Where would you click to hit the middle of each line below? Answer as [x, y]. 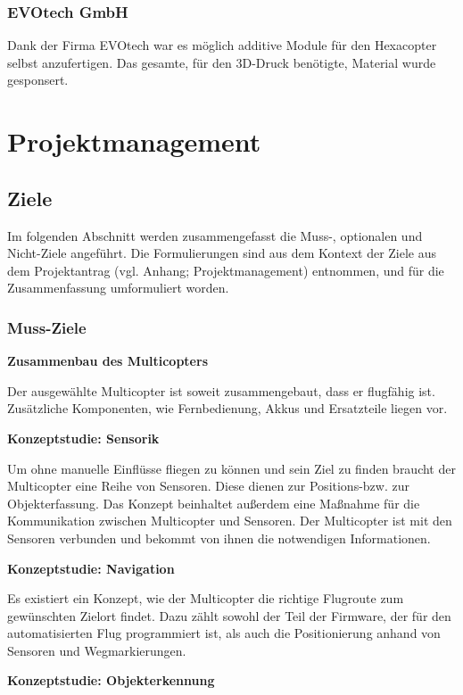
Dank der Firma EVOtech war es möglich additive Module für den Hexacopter [222, 45]
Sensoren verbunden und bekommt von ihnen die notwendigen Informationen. [219, 538]
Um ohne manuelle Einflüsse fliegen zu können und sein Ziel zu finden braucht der [231, 468]
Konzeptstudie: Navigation [91, 568]
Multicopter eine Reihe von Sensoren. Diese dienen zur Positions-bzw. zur [208, 486]
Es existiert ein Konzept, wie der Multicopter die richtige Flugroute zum [206, 598]
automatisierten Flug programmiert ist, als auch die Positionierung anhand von [224, 633]
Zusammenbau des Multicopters [107, 361]
